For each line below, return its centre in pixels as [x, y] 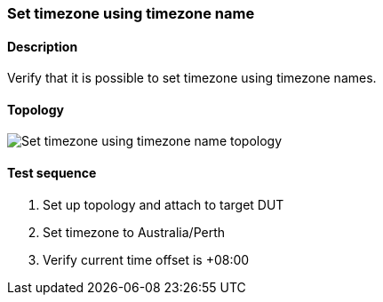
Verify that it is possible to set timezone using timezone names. [192, 78]
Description [43, 46]
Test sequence [52, 173]
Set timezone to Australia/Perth [134, 232]
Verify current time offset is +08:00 [146, 259]
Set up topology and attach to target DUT [164, 204]
